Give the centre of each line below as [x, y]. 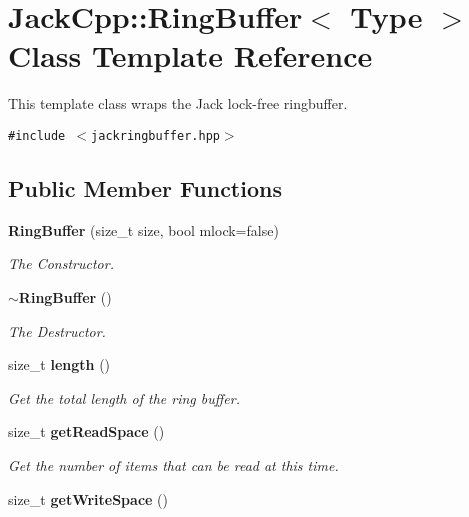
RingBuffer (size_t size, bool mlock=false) [143, 229]
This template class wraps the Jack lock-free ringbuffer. [178, 103]
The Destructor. [57, 330]
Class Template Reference [190, 55]
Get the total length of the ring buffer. [124, 397]
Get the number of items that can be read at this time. [173, 464]
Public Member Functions [145, 187]
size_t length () [59, 364]
